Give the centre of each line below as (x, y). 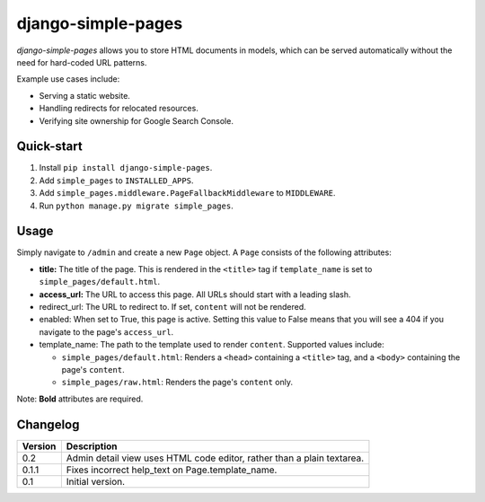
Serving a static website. (84, 95)
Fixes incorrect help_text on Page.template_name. (172, 470)
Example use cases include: (68, 79)
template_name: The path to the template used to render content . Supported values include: (212, 345)
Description (92, 446)
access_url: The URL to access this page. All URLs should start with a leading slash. (195, 294)
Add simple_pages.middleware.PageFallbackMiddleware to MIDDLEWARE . (187, 193)
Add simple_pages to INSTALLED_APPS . (116, 181)
